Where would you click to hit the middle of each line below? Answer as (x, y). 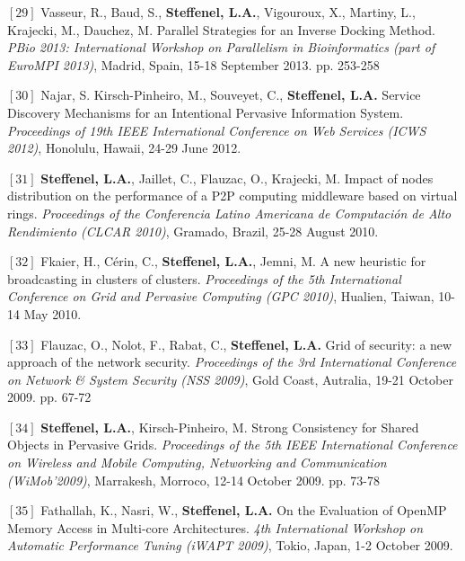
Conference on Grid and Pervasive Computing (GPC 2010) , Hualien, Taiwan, (221, 296)
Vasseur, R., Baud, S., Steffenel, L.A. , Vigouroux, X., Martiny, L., (228, 12)
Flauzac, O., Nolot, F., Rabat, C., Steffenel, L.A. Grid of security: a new (246, 344)
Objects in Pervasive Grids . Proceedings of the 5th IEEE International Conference (232, 445)
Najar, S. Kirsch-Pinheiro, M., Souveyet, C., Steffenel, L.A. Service (231, 95)
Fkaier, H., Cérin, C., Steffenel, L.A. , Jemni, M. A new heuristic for (233, 261)
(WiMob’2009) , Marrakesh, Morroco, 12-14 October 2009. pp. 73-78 (193, 480)
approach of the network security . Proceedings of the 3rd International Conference (232, 362)
